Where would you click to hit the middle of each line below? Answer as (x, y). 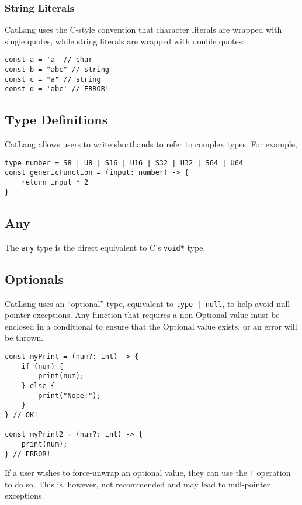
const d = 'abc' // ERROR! (57, 89)
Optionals (34, 279)
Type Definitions (56, 120)
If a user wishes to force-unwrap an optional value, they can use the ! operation (148, 473)
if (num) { (42, 366)
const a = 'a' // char (49, 60)
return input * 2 (55, 183)
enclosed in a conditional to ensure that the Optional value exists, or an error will (151, 326)
